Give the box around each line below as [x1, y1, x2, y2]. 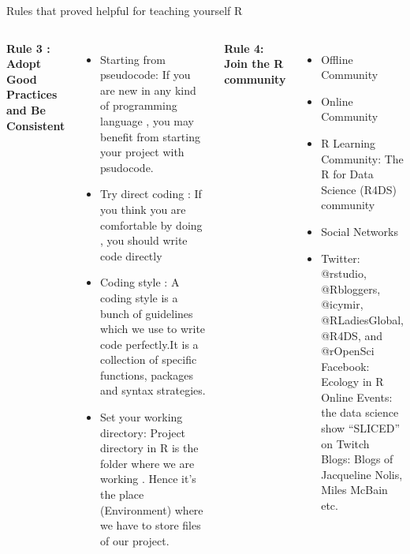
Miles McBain [321, 481, 388, 498]
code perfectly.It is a [100, 335, 199, 352]
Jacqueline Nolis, [321, 466, 403, 482]
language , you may [100, 112, 194, 129]
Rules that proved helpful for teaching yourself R [6, 2, 243, 18]
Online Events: [321, 388, 393, 405]
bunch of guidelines [100, 305, 193, 321]
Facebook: [321, 357, 370, 374]
